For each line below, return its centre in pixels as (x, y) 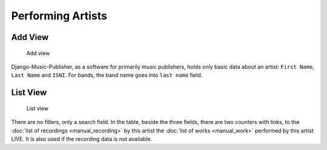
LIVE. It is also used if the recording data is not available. (82, 139)
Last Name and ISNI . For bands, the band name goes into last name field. (107, 75)
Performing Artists (59, 16)
